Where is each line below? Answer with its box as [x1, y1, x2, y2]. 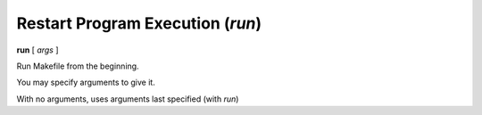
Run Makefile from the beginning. [16, 61, 139, 71]
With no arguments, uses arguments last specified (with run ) [16, 94, 239, 104]
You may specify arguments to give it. [16, 77, 155, 88]
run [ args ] [16, 45, 59, 55]
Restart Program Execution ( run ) [16, 13, 262, 33]
